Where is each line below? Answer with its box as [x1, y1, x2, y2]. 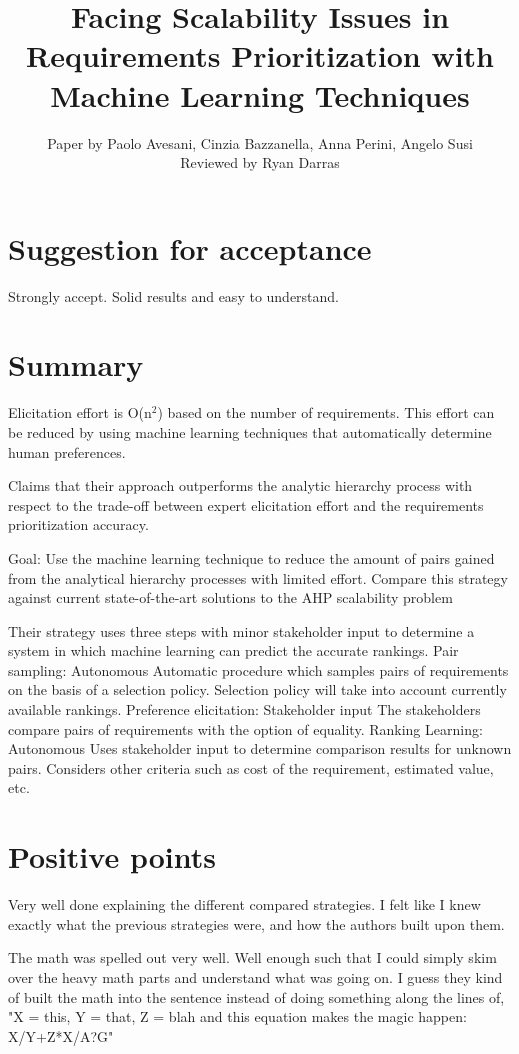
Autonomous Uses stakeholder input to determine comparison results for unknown [8, 738, 512, 759]
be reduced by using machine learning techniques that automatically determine [8, 421, 492, 442]
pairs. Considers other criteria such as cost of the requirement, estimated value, [8, 757, 494, 778]
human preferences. [8, 441, 126, 462]
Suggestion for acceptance [8, 227, 372, 268]
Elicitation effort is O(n [8, 402, 152, 423]
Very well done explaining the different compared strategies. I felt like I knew [8, 894, 481, 915]
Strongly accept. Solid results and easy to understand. [8, 285, 340, 306]
